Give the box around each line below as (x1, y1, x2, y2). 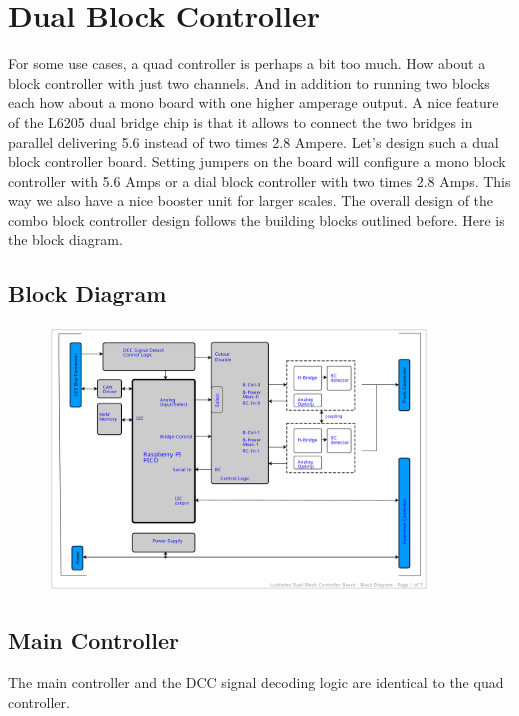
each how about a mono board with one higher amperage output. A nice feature (8, 92, 499, 113)
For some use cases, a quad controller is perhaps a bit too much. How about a (8, 53, 486, 74)
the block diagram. (8, 229, 123, 250)
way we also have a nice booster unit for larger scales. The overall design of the (8, 190, 494, 211)
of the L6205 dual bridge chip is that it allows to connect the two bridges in (8, 111, 473, 132)
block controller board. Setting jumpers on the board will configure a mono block (8, 151, 506, 172)
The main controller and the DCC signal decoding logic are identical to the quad (8, 672, 504, 693)
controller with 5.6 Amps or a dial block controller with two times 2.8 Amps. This (8, 170, 511, 191)
